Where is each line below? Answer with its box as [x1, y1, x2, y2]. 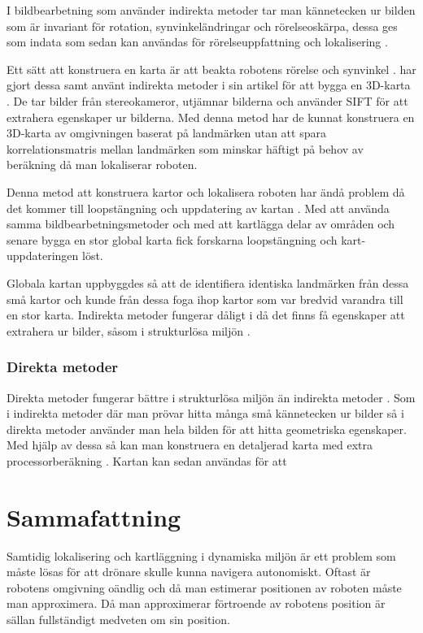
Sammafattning [7, 500, 181, 533]
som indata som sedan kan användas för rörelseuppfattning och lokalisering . [7, 33, 388, 50]
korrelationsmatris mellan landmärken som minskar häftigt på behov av [7, 140, 364, 157]
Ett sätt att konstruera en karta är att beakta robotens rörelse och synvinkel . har [7, 60, 416, 77]
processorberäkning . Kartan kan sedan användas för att [7, 452, 287, 469]
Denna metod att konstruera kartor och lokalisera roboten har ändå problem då [7, 183, 405, 200]
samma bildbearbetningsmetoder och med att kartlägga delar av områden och [7, 215, 395, 232]
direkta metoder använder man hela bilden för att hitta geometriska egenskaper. [7, 420, 407, 437]
